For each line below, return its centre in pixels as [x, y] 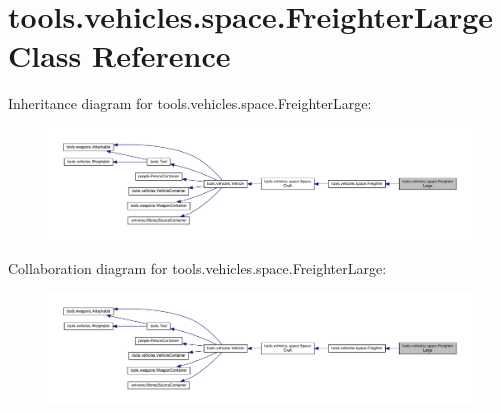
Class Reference [119, 55]
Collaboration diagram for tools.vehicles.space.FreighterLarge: [197, 267]
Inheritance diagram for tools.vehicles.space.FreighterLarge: [190, 103]
